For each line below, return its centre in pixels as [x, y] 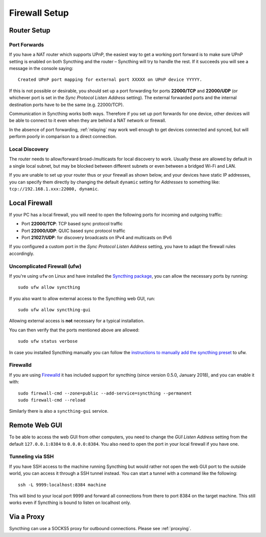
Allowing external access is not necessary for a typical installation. [77, 321]
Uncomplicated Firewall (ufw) [45, 266]
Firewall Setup [39, 13]
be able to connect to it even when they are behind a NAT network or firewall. [88, 120]
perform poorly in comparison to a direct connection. [63, 137]
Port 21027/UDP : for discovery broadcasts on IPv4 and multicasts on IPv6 [97, 237]
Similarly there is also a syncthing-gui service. [59, 411]
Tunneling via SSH [32, 457]
